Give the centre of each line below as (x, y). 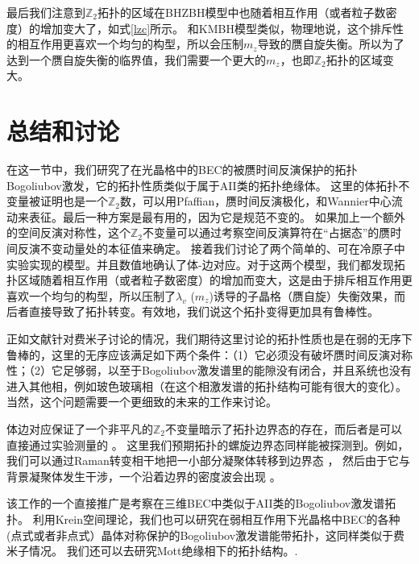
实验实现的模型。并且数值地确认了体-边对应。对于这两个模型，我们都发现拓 (206, 264)
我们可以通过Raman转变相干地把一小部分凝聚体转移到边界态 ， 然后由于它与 (209, 460)
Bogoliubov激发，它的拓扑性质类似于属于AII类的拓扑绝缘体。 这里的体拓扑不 (208, 185)
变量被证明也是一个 (57, 201)
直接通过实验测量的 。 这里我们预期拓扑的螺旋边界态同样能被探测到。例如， (208, 444)
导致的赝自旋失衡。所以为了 (331, 44)
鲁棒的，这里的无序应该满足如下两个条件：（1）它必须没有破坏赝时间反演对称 (209, 354)
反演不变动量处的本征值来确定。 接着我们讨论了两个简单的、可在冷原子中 (211, 249)
